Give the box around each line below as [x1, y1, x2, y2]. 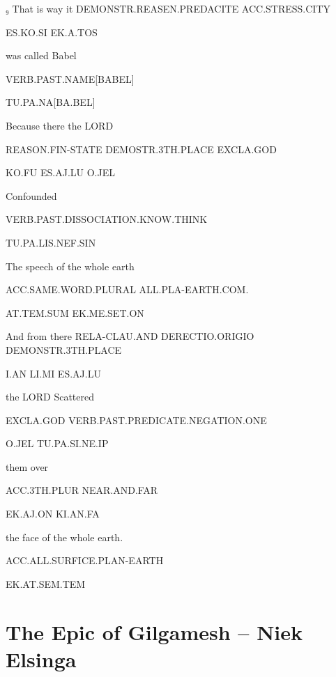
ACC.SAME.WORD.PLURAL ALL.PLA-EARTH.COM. [6, 282, 249, 297]
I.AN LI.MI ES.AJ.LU [6, 366, 101, 380]
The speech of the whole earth [6, 258, 135, 273]
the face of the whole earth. [6, 529, 123, 544]
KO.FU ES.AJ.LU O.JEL [6, 165, 115, 180]
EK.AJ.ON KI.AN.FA [6, 506, 100, 521]
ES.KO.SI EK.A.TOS [6, 24, 98, 39]
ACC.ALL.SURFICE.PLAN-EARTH [6, 553, 164, 568]
